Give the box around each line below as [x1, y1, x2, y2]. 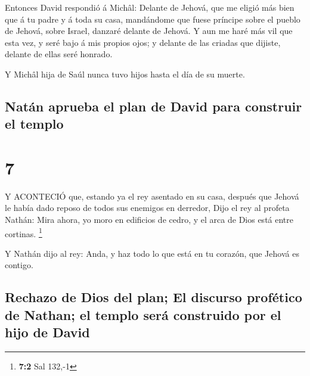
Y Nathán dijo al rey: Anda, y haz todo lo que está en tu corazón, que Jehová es [5, 247, 299, 259]
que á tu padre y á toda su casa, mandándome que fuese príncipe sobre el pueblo [5, 13, 300, 25]
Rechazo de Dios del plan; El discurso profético [5, 288, 302, 306]
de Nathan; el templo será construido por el [5, 305, 281, 324]
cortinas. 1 [5, 225, 42, 240]
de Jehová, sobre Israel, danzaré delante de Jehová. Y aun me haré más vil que [5, 24, 293, 37]
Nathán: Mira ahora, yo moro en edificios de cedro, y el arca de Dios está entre [5, 213, 294, 226]
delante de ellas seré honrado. [5, 48, 113, 60]
